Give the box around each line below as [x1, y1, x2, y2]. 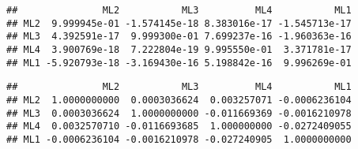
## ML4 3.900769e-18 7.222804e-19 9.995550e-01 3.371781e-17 [6, 43, 352, 55]
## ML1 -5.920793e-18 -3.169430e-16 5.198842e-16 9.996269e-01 [6, 57, 352, 69]
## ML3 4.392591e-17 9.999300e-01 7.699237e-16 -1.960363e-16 [6, 31, 352, 43]
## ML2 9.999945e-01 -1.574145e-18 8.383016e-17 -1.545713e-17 [6, 17, 352, 29]
